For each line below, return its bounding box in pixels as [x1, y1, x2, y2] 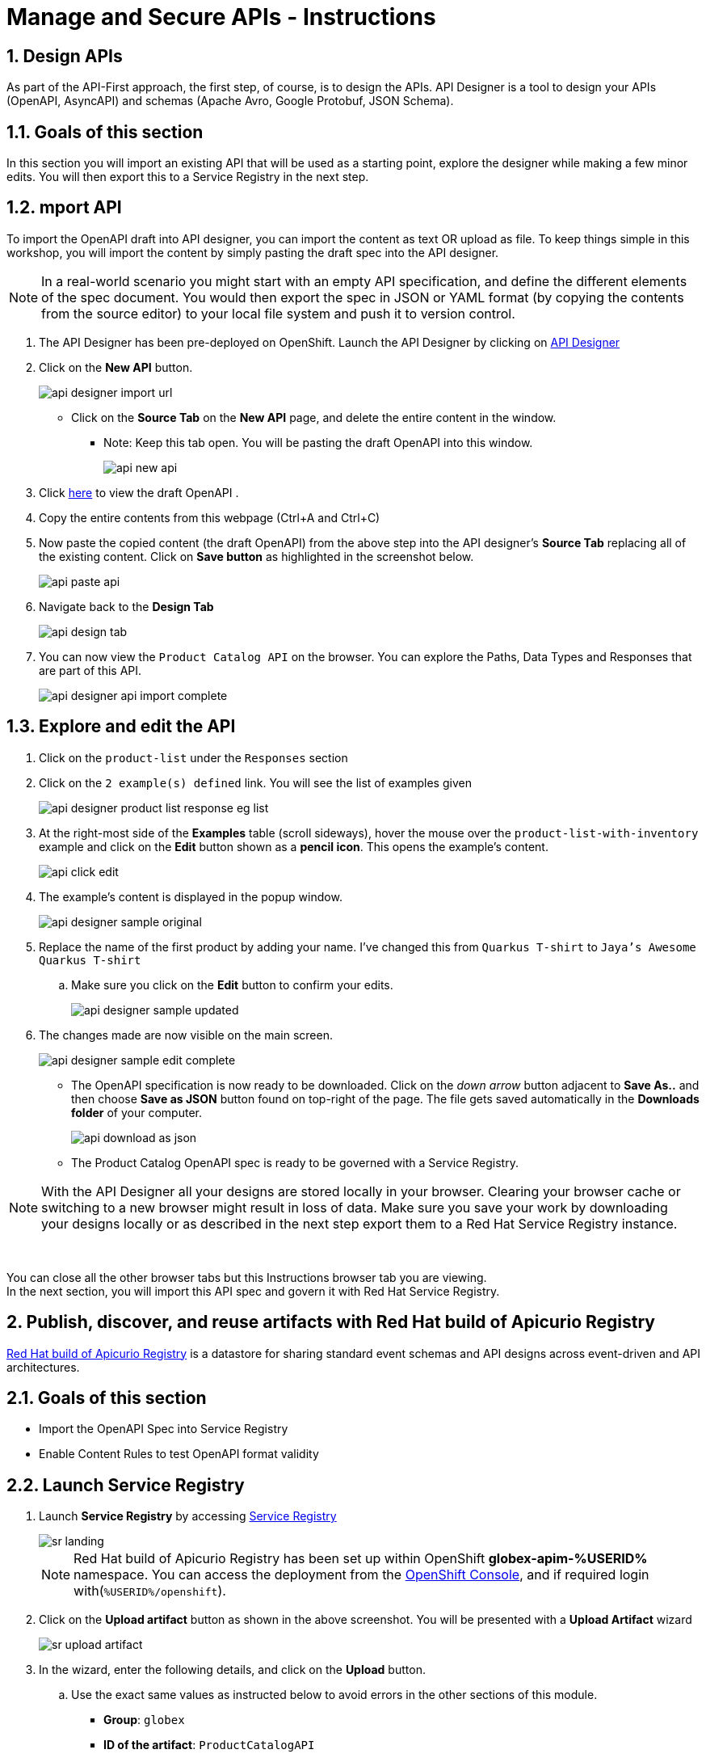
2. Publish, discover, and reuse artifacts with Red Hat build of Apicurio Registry [6, 1312, 655, 1333]
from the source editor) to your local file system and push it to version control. [41, 305, 515, 322]
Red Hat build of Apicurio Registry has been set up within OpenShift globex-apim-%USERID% [74, 1550, 648, 1567]
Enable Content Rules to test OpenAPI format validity [39, 1447, 319, 1461]
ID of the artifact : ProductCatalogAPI [103, 1738, 315, 1752]
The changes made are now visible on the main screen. [39, 1027, 333, 1042]
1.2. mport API [6, 197, 122, 218]
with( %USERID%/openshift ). [74, 1583, 226, 1600]
